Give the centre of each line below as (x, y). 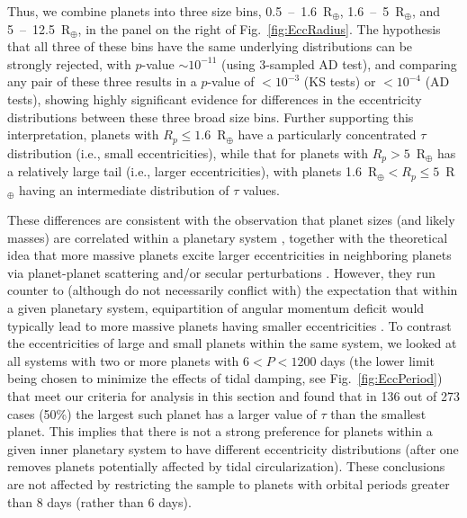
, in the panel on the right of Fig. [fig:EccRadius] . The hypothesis (259, 28)
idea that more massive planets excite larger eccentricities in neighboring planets (229, 255)
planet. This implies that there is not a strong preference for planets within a (220, 431)
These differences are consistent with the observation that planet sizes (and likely (231, 220)
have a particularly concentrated (327, 134)
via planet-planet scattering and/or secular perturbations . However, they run (221, 272)
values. (261, 189)
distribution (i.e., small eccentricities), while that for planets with (188, 152)
